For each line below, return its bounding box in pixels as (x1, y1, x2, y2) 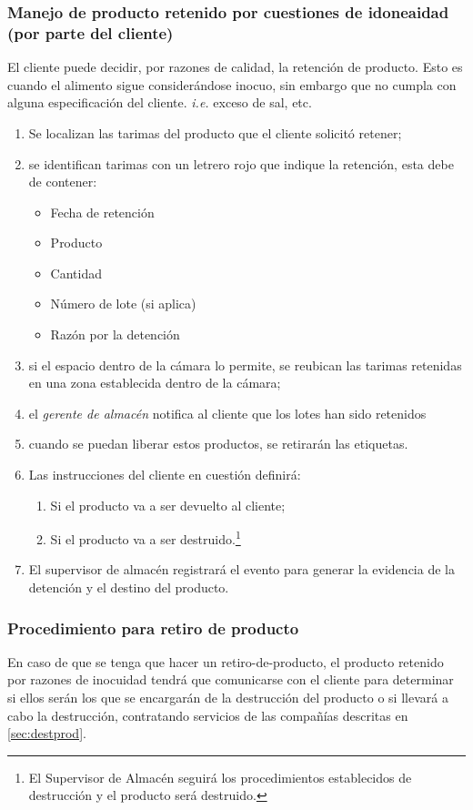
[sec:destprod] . (7, 724, 86, 743)
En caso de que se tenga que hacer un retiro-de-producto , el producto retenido (7, 652, 444, 671)
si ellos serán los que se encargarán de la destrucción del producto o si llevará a (7, 688, 448, 707)
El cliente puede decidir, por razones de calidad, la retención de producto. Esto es (7, 57, 463, 76)
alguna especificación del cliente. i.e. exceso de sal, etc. (7, 93, 312, 112)
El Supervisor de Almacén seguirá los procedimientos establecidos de (28, 767, 412, 786)
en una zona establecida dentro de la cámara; (28, 373, 281, 392)
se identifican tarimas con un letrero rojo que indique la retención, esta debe (28, 154, 454, 173)
